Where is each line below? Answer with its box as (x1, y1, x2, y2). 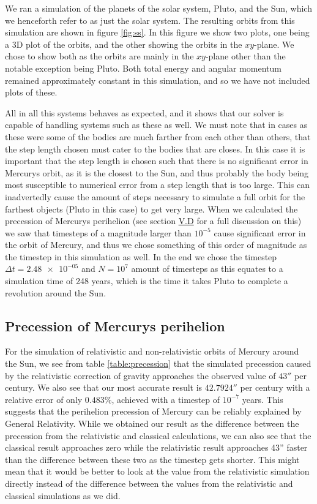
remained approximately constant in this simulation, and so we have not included (5, 73, 310, 86)
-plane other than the (205, 50, 286, 62)
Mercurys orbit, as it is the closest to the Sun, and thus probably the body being (5, 166, 309, 179)
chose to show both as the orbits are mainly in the (5, 50, 194, 62)
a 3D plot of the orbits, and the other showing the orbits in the (5, 37, 242, 50)
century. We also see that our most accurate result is (5, 381, 203, 394)
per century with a (240, 381, 310, 394)
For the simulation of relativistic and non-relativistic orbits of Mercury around (5, 345, 299, 358)
